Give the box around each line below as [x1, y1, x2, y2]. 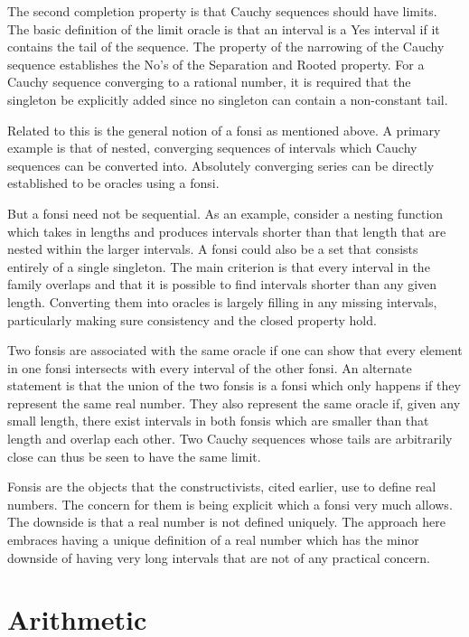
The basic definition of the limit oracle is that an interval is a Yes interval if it [7, 19, 440, 38]
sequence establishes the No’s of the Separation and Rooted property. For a [7, 54, 425, 73]
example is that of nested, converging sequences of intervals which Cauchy [7, 138, 417, 157]
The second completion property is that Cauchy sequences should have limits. [7, 2, 437, 20]
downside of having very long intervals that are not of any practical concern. [7, 548, 430, 567]
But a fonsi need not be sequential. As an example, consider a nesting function [7, 203, 444, 222]
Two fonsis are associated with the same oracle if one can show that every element [7, 341, 463, 360]
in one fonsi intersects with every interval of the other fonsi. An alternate [7, 358, 412, 377]
